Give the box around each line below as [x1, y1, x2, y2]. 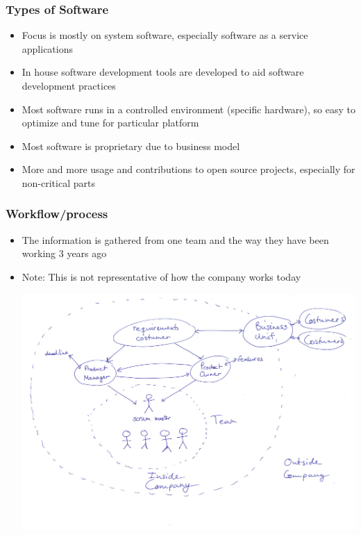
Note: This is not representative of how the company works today [22, 269, 301, 283]
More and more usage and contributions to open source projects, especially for [22, 162, 355, 176]
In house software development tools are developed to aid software [22, 65, 304, 79]
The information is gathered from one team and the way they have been [22, 232, 329, 247]
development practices [22, 79, 116, 92]
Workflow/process [6, 205, 108, 222]
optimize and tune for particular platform [22, 115, 199, 130]
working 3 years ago [22, 246, 107, 261]
